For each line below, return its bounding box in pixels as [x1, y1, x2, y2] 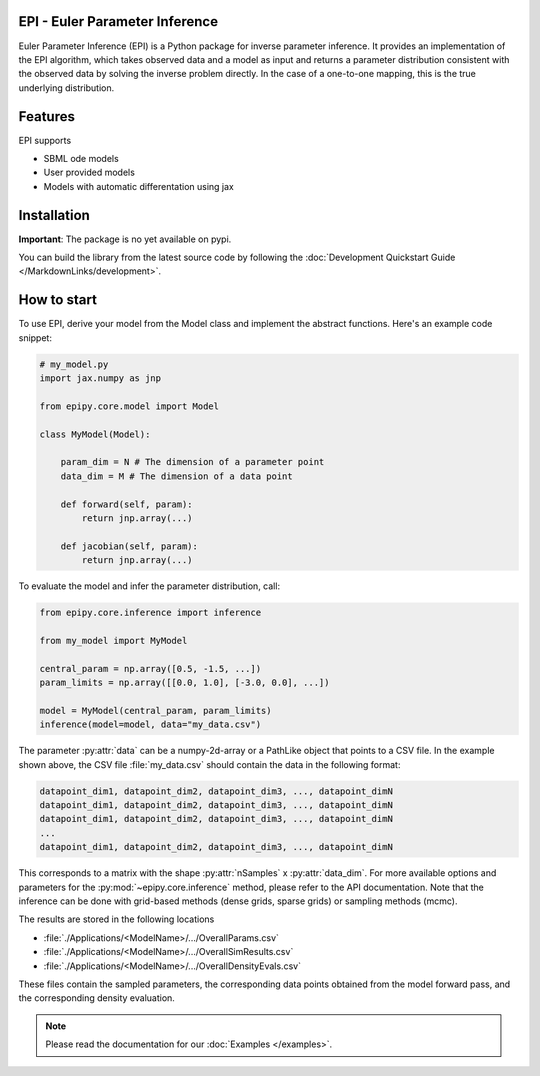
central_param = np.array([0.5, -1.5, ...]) [39, 663, 262, 674]
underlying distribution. [18, 81, 115, 94]
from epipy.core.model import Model [39, 400, 220, 412]
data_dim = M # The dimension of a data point [60, 470, 294, 482]
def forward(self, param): [60, 498, 194, 510]
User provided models [43, 166, 135, 179]
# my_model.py [39, 358, 109, 370]
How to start [18, 291, 97, 309]
